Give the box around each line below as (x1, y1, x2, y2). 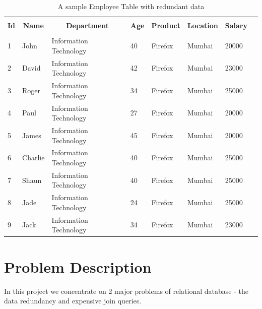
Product (151, 20, 180, 31)
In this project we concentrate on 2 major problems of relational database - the (4, 285, 248, 296)
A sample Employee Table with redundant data (57, 1, 205, 11)
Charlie (22, 152, 45, 163)
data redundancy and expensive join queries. (4, 295, 142, 306)
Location (187, 20, 218, 31)
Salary (225, 20, 247, 31)
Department (66, 20, 109, 31)
